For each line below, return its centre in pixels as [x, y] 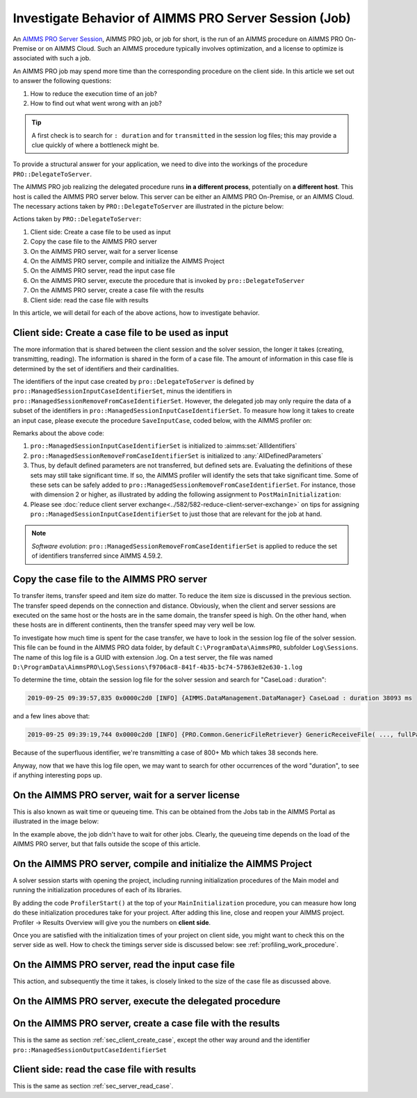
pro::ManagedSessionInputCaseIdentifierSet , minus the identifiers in [122, 391]
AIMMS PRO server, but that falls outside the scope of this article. [107, 844]
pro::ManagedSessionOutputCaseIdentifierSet [90, 1050]
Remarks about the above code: [58, 433]
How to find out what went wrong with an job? [96, 103]
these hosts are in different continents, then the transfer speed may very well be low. [134, 625]
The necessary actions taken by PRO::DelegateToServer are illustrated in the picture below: [148, 207]
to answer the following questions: [62, 81]
